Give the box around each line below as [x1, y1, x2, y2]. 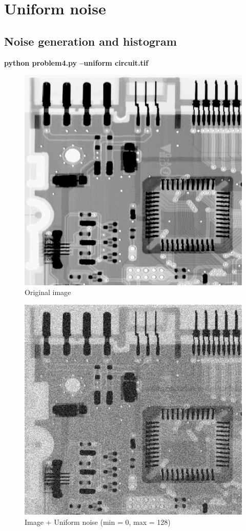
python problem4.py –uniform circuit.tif [4, 57, 149, 68]
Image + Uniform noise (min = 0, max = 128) [25, 516, 171, 527]
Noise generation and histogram [4, 33, 177, 49]
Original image [25, 287, 71, 298]
